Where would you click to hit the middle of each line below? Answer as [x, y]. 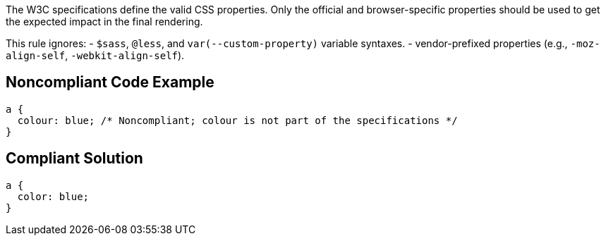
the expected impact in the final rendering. [104, 21]
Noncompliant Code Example [110, 82]
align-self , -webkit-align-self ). [95, 55]
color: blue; [53, 196]
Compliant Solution [74, 159]
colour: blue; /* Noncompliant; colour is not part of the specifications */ [237, 120]
